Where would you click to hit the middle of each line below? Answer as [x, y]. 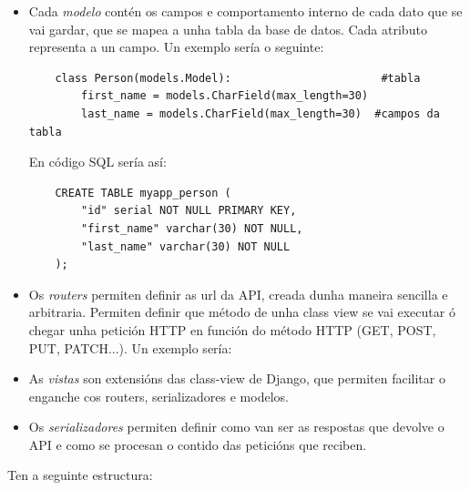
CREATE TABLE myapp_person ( [143, 193]
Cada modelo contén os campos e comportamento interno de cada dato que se [245, 11]
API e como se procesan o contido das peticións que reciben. [198, 444]
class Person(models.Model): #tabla [238, 78]
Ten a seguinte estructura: [80, 475]
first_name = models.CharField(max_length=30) [225, 96]
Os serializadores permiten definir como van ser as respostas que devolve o [236, 427]
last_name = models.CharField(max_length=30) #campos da [261, 113]
